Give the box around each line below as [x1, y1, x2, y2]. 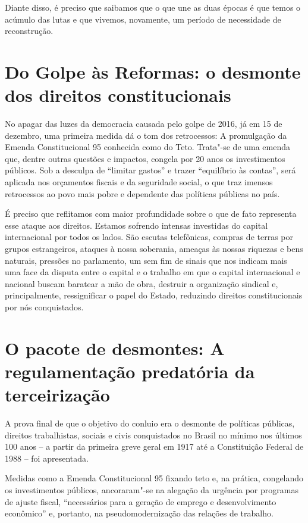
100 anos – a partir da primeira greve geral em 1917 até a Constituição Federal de [5, 440, 304, 453]
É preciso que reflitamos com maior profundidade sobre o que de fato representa [5, 207, 297, 220]
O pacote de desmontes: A [5, 335, 225, 360]
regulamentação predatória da [5, 359, 255, 383]
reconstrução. [5, 24, 54, 37]
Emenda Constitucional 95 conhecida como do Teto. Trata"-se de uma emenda [5, 141, 291, 153]
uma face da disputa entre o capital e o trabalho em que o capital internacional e [5, 266, 300, 278]
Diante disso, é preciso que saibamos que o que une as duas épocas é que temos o [5, 1, 301, 13]
